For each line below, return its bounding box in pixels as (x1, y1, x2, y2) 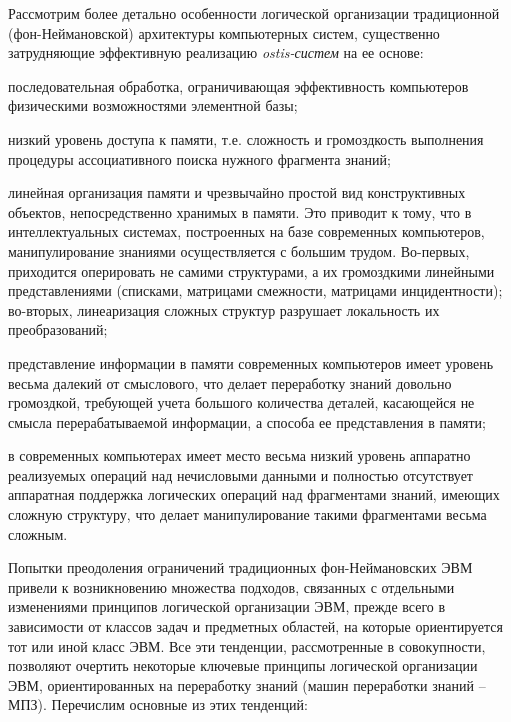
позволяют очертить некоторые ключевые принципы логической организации (8, 655, 478, 676)
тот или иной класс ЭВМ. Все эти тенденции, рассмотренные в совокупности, (8, 635, 486, 656)
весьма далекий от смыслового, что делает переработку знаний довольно (8, 372, 452, 393)
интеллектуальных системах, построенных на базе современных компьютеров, (8, 221, 485, 242)
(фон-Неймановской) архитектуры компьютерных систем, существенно (8, 22, 440, 43)
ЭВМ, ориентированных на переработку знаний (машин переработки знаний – (8, 674, 486, 695)
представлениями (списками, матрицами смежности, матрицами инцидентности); (8, 280, 503, 301)
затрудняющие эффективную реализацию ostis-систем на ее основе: (8, 42, 424, 63)
